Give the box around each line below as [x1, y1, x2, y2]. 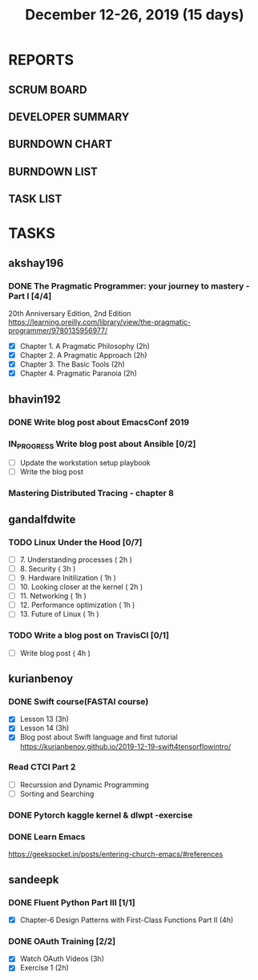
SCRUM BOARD [8, 83, 87, 96]
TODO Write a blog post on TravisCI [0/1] [8, 629, 170, 641]
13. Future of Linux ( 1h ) [19, 609, 99, 619]
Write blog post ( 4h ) [19, 648, 91, 658]
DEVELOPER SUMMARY [8, 110, 130, 124]
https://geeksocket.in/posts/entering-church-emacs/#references [8, 850, 224, 859]
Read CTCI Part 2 [8, 761, 76, 773]
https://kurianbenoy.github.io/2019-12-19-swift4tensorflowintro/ [19, 741, 232, 751]
